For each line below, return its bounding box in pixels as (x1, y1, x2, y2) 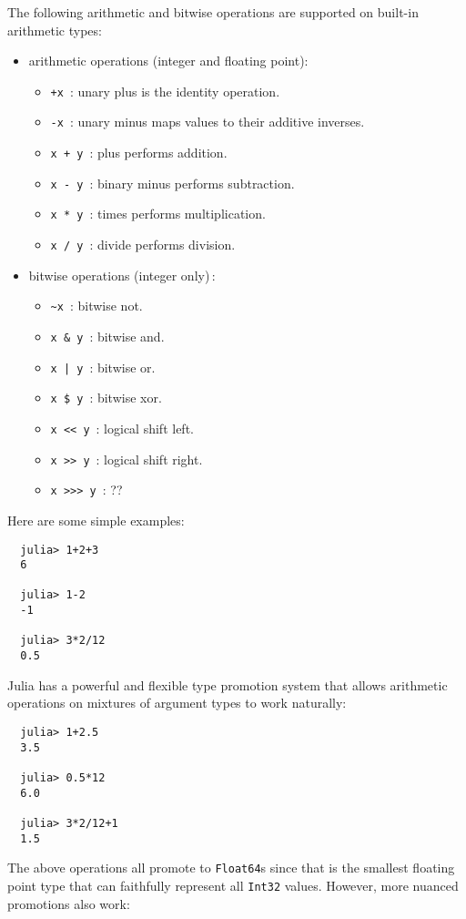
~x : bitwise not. (50, 296, 143, 315)
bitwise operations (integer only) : (28, 265, 216, 284)
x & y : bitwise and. (50, 326, 165, 345)
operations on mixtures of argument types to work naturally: (7, 693, 347, 712)
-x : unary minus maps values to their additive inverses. (50, 112, 365, 131)
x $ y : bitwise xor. (50, 388, 162, 407)
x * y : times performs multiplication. (50, 204, 266, 223)
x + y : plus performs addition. (50, 143, 228, 162)
